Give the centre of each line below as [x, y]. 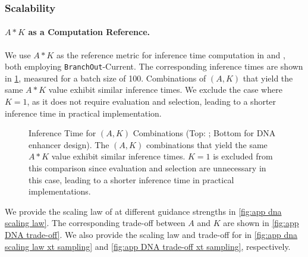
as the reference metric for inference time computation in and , [171, 54]
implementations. [60, 191]
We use [18, 54]
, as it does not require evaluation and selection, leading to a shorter [152, 101]
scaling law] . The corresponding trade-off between [95, 223]
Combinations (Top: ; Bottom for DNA [204, 133]
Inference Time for [62, 133]
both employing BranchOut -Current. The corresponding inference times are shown [154, 66]
